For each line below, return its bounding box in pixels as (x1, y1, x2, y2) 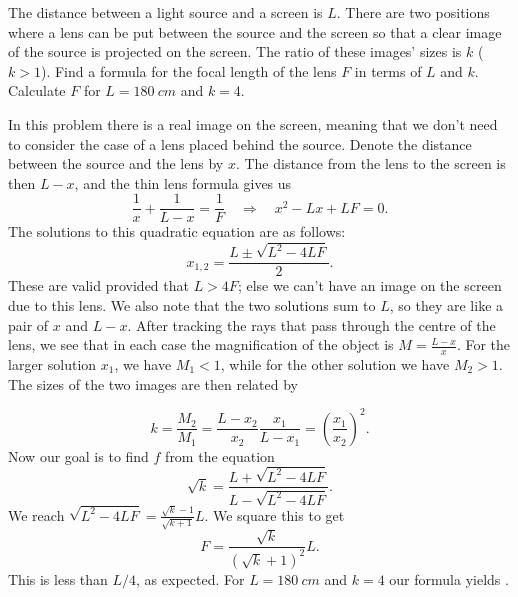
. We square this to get (204, 504, 345, 525)
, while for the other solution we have (220, 353, 450, 374)
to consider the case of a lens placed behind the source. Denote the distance (8, 133, 472, 154)
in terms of (354, 60, 422, 81)
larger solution (8, 353, 97, 374)
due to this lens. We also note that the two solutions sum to (8, 294, 376, 315)
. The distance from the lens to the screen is (235, 153, 506, 174)
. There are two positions (336, 2, 490, 22)
